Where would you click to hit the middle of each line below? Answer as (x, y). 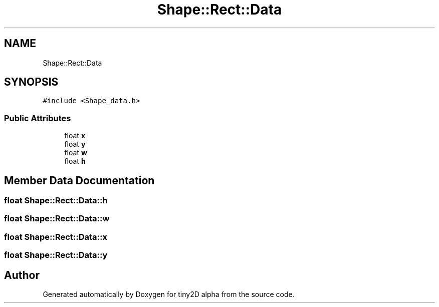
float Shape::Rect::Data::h (56, 201)
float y (75, 144)
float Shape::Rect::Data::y (56, 255)
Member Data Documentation (79, 180)
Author (22, 275)
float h (75, 161)
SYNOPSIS (31, 82)
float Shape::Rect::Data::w (57, 219)
